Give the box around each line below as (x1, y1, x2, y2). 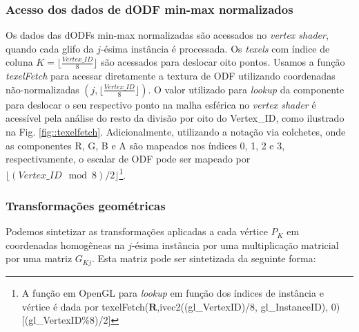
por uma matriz (6, 251, 72, 266)
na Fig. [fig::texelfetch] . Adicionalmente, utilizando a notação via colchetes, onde (6, 124, 346, 139)
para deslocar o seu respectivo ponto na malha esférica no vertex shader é (6, 97, 316, 111)
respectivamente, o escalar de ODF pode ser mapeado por (6, 151, 251, 166)
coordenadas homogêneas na (6, 237, 125, 252)
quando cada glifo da (6, 41, 94, 55)
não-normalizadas (6, 82, 79, 96)
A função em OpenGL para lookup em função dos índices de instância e (21, 285, 324, 299)
